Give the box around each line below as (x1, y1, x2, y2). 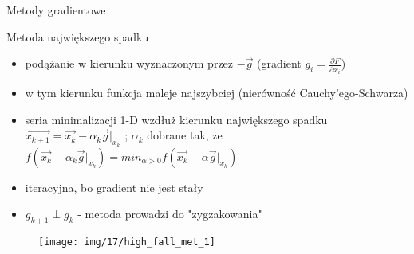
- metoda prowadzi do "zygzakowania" (77, 205, 262, 222)
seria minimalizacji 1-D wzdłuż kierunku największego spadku (25, 111, 328, 127)
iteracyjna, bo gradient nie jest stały (25, 178, 203, 195)
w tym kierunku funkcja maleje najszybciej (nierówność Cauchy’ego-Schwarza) (25, 84, 408, 101)
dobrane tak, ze (147, 127, 223, 143)
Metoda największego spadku (6, 28, 149, 45)
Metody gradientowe (6, 2, 106, 18)
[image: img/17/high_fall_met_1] (38, 236, 215, 248)
